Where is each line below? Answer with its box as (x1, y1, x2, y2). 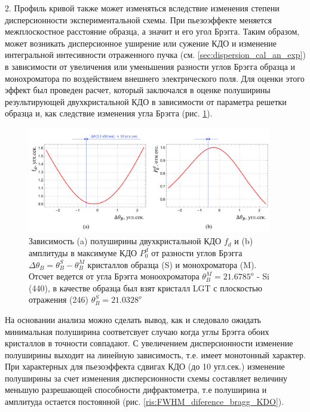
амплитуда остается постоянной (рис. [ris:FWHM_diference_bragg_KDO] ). (5, 395, 284, 408)
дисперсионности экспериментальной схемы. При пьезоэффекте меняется (5, 13, 272, 26)
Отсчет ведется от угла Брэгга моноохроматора (29, 270, 199, 282)
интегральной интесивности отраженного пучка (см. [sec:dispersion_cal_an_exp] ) (5, 48, 306, 61)
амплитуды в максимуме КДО (29, 246, 137, 259)
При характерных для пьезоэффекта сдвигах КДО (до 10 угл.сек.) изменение (5, 360, 285, 373)
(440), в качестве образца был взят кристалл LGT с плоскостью (29, 281, 262, 294)
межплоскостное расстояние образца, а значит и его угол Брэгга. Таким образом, (5, 25, 300, 38)
